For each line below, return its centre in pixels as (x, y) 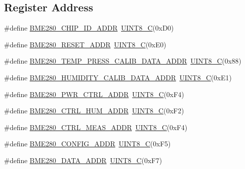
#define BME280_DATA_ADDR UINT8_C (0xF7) (83, 160)
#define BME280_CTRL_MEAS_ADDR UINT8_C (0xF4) (96, 127)
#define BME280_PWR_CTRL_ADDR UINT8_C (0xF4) (94, 94)
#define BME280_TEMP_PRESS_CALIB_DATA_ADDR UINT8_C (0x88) (123, 61)
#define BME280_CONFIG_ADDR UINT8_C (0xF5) (87, 144)
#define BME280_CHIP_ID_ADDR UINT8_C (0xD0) (89, 28)
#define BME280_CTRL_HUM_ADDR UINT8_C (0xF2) (94, 111)
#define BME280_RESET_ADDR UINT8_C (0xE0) (85, 44)
